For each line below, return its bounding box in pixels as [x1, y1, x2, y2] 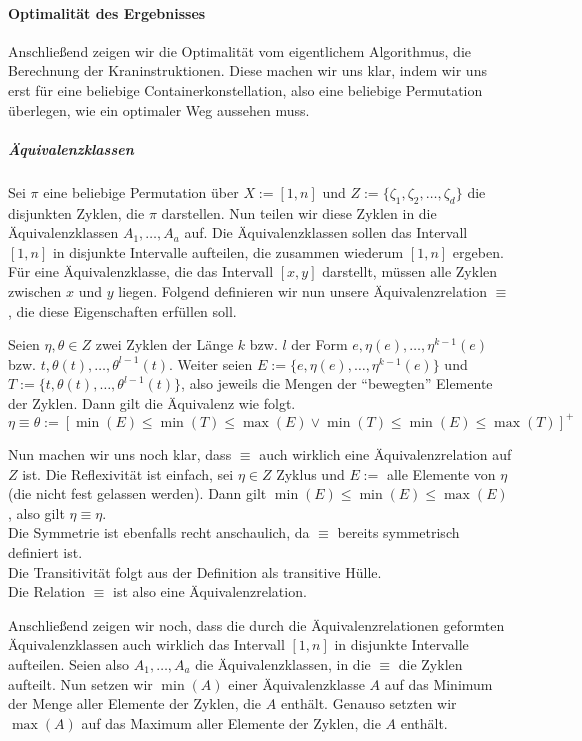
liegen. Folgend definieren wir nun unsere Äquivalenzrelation [118, 280, 488, 301]
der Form [291, 334, 348, 355]
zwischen [8, 280, 62, 301]
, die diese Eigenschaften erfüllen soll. [8, 300, 237, 321]
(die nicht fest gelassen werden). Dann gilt [8, 483, 267, 504]
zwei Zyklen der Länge [95, 334, 234, 355]
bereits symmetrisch [337, 522, 460, 543]
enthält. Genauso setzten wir [280, 693, 457, 714]
